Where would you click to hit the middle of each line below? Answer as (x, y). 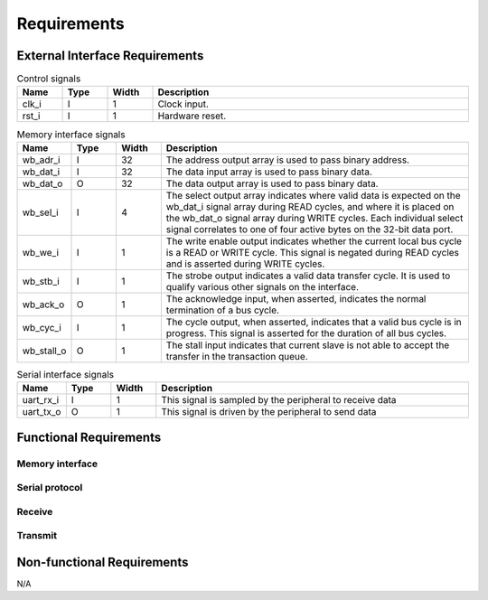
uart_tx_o (42, 412)
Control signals (49, 79)
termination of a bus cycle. (223, 310)
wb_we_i (40, 252)
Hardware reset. (192, 116)
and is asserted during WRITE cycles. (245, 264)
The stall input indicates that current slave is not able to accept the (308, 345)
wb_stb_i (41, 281)
